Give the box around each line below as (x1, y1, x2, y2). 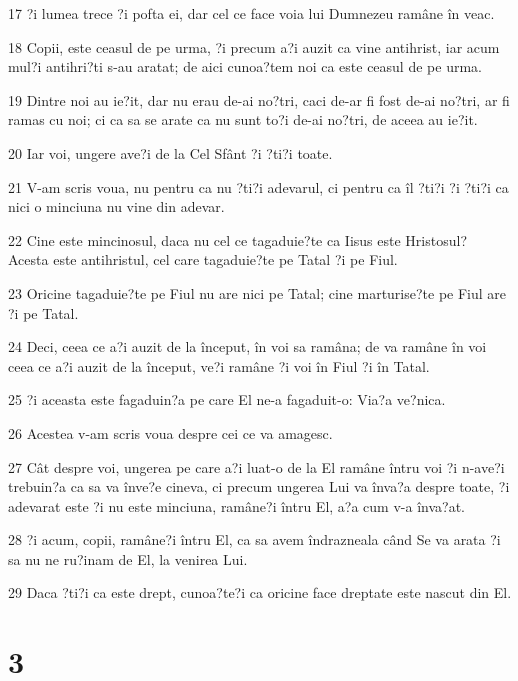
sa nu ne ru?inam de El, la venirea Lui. (8, 548, 248, 569)
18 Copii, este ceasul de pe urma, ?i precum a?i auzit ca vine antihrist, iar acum (8, 36, 500, 57)
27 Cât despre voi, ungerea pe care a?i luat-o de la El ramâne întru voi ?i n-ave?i (8, 456, 505, 477)
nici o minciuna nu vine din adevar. (8, 196, 225, 217)
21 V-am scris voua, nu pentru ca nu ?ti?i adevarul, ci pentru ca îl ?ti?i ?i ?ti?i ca (8, 176, 509, 197)
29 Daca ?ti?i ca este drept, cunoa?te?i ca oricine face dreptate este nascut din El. (8, 582, 512, 603)
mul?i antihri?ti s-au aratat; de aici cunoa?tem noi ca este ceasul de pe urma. (8, 56, 482, 77)
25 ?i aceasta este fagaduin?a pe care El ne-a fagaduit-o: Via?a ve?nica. (8, 389, 446, 410)
